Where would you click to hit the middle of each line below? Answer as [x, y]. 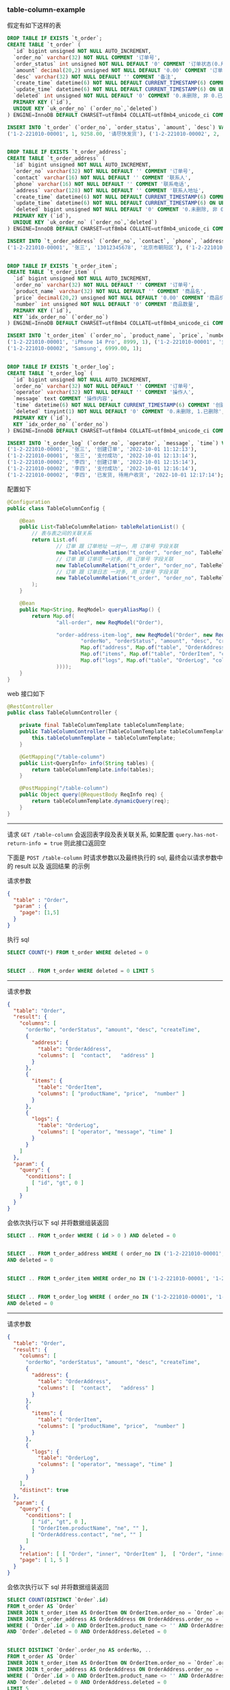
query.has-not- [197, 835]
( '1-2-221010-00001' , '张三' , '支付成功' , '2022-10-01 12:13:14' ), [102, 456]
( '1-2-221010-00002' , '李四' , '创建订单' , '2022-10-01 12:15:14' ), [102, 462]
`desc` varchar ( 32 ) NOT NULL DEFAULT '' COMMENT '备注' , [95, 77]
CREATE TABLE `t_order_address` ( [56, 159]
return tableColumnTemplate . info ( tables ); [93, 769]
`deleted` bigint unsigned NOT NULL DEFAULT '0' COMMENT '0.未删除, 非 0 [118, 210]
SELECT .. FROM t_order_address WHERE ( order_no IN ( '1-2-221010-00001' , [116, 1254]
